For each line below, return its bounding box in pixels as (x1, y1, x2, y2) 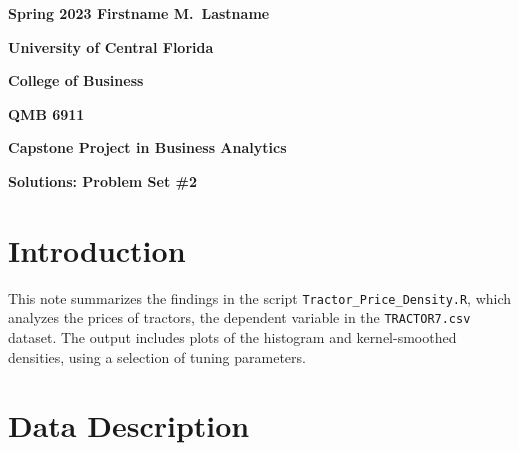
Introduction (8, 229, 186, 270)
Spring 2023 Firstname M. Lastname (8, 3, 270, 23)
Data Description (8, 405, 250, 446)
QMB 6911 (8, 103, 85, 124)
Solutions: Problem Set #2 (8, 170, 197, 191)
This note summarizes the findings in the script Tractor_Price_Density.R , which (8, 287, 512, 308)
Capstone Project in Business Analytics (8, 137, 287, 158)
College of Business (8, 70, 144, 91)
